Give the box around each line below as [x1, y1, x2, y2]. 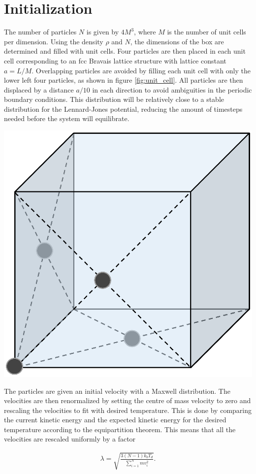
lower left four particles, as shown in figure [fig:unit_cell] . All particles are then [4, 75, 243, 85]
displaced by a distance [4, 84, 74, 95]
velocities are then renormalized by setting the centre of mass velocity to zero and [4, 395, 251, 406]
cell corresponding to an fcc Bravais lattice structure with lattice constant [4, 55, 226, 65]
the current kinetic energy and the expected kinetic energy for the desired [4, 414, 226, 425]
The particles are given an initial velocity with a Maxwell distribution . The [4, 385, 230, 396]
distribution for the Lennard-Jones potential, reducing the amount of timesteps [4, 103, 243, 114]
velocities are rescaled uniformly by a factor [4, 434, 136, 444]
